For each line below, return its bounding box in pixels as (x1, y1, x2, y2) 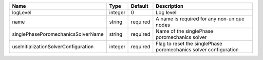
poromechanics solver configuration (155, 46, 239, 53)
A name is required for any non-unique (155, 15, 244, 22)
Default (131, 3, 149, 9)
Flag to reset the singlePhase (155, 40, 223, 47)
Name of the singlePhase (155, 28, 214, 34)
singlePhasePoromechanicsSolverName (12, 31, 104, 37)
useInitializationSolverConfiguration (12, 44, 94, 50)
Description (155, 3, 184, 9)
